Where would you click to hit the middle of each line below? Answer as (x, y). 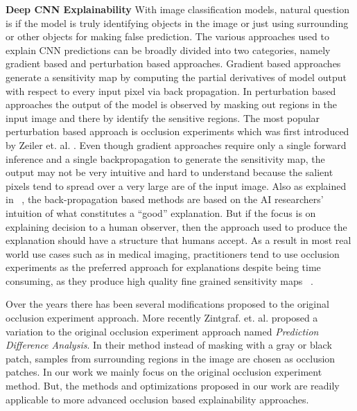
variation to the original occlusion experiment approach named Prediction (162, 331)
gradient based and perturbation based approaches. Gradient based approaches (173, 63)
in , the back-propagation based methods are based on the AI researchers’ (165, 199)
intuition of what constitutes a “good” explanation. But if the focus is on (161, 212)
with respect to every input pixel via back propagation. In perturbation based (171, 90)
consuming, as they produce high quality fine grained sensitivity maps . (159, 280)
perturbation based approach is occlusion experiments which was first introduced (177, 131)
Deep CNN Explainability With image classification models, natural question (178, 9)
